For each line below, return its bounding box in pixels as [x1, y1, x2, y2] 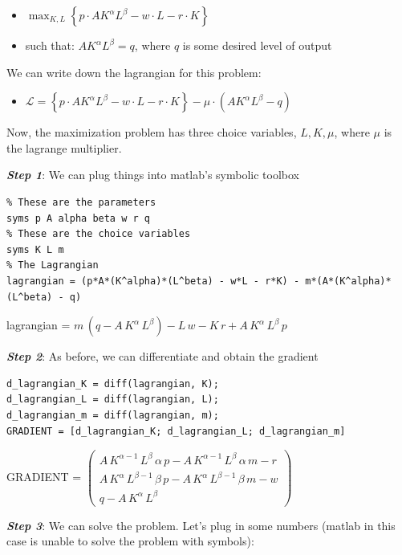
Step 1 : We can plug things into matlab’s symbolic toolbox [6, 166, 299, 183]
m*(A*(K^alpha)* [305, 275, 392, 287]
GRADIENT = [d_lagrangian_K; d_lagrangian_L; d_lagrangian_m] [6, 425, 346, 437]
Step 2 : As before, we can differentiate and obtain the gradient [6, 348, 319, 365]
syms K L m [6, 243, 64, 255]
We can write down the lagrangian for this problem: [6, 63, 262, 80]
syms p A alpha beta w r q [6, 212, 150, 224]
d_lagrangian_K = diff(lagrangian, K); [6, 377, 219, 390]
